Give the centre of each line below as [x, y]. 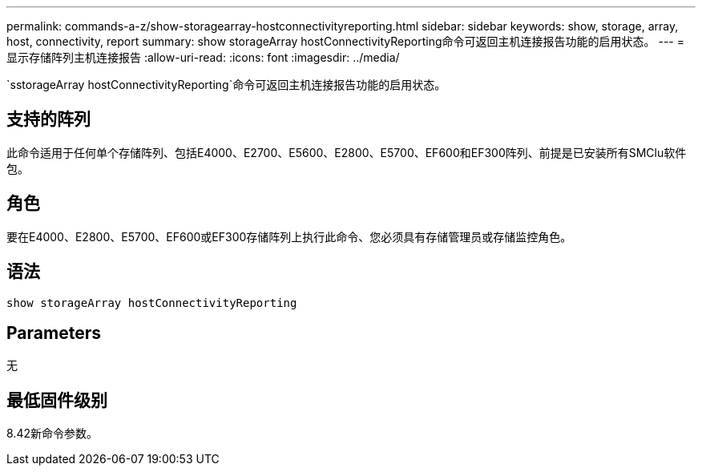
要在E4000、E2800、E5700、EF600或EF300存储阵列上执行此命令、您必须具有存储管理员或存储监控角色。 [289, 236]
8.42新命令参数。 [52, 434]
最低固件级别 [57, 400]
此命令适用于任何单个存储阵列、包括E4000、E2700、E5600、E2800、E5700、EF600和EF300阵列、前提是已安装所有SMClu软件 [347, 152]
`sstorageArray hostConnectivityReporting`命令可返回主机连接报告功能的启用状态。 [226, 85]
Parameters [54, 333]
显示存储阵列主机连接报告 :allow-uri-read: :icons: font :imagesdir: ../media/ [203, 57]
